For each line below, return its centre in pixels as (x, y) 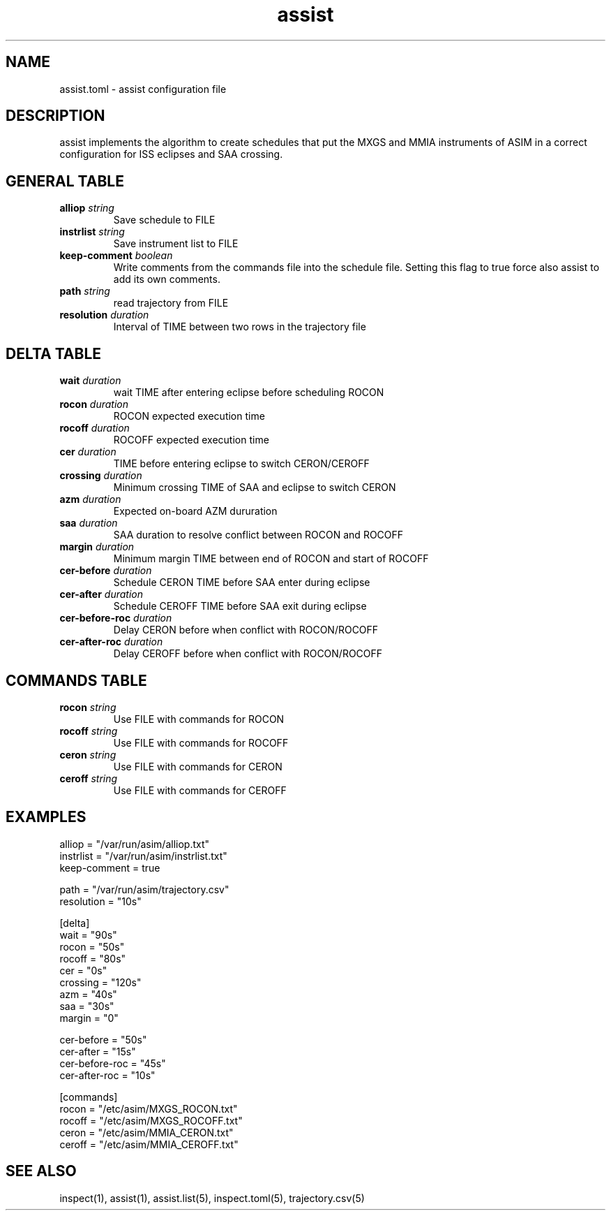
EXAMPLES (46, 817)
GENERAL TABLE (65, 181)
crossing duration (101, 476)
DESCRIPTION (55, 116)
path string (85, 291)
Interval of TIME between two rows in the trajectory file (240, 327)
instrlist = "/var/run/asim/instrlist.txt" (143, 856)
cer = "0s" (83, 970)
